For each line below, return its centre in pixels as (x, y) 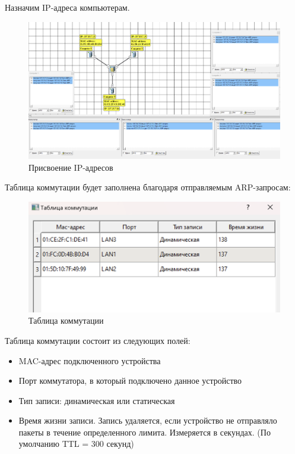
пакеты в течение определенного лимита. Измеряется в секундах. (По (145, 432)
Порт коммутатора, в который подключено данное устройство (130, 381)
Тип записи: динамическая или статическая (97, 400)
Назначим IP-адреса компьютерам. (67, 7)
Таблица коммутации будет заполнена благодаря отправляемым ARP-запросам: (148, 187)
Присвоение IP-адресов (71, 167)
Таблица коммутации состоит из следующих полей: (98, 340)
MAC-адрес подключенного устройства (90, 360)
